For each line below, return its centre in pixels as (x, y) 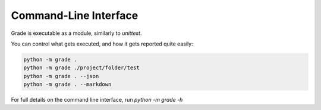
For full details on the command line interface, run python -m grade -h (97, 100)
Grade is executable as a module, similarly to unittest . (76, 33)
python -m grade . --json (61, 76)
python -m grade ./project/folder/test (81, 68)
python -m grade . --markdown (67, 85)
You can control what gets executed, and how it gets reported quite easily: (102, 44)
